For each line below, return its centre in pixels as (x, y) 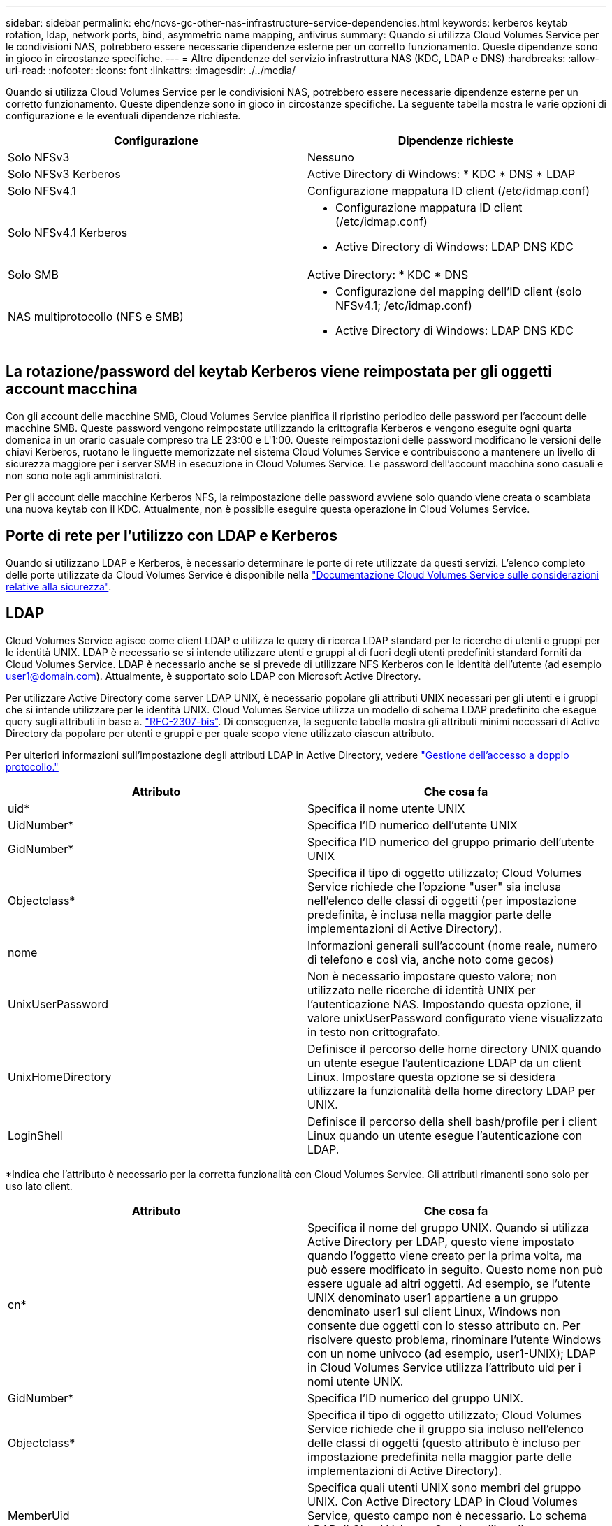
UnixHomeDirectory (60, 1076)
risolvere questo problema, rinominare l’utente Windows (454, 1339)
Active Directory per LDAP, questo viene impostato (441, 1241)
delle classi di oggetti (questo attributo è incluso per (444, 1443)
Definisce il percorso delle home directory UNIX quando (454, 1048)
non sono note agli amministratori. (84, 475)
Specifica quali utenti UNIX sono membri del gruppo (444, 1487)
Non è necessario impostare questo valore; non (432, 976)
